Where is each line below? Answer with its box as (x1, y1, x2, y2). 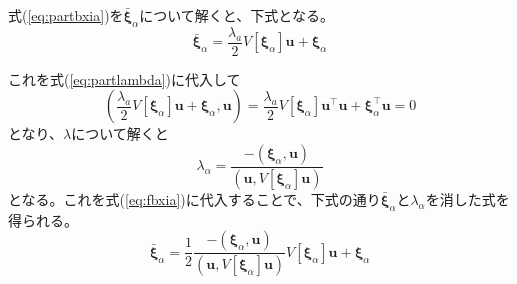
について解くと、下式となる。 (139, 5, 334, 25)
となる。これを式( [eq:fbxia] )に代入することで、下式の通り (8, 188, 381, 209)
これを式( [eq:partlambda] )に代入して (8, 68, 241, 89)
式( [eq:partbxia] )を (8, 5, 124, 25)
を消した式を (425, 188, 510, 209)
